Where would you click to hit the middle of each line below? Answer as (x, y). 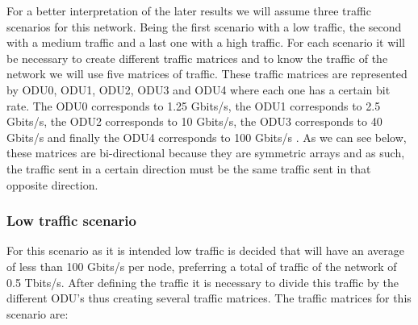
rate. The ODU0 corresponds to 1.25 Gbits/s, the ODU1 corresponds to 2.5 (194, 105)
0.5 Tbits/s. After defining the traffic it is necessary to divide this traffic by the (203, 282)
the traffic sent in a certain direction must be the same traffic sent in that (189, 168)
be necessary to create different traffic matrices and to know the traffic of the (197, 58)
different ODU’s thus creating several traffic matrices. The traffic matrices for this (209, 298)
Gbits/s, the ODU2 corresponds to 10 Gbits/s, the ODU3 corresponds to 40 (194, 121)
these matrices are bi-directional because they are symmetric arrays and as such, (206, 153)
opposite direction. (52, 184)
